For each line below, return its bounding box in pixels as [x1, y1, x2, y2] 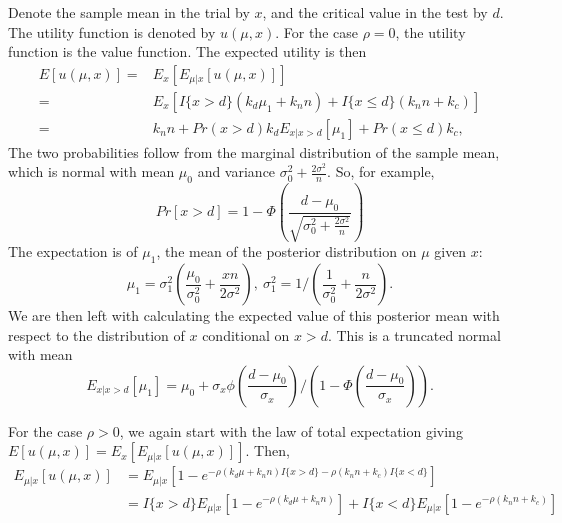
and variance [197, 161, 276, 182]
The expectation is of [8, 241, 138, 262]
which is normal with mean [8, 161, 175, 182]
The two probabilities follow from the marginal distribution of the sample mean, [8, 141, 500, 162]
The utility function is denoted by [8, 21, 216, 42]
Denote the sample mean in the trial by [8, 2, 250, 22]
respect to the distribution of [8, 324, 185, 345]
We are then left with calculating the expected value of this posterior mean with [8, 305, 500, 326]
